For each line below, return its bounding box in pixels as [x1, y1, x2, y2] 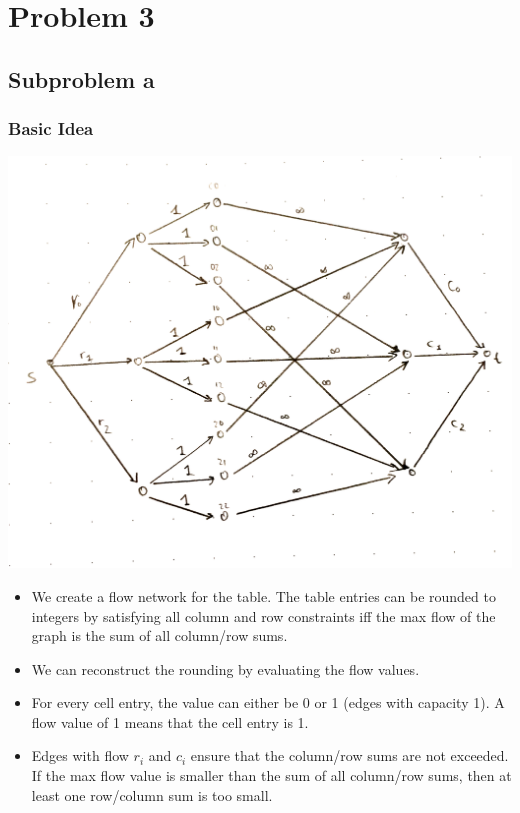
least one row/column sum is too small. [31, 784, 273, 805]
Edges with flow [31, 745, 129, 766]
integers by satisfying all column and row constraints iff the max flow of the [31, 605, 496, 626]
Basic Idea [8, 116, 94, 141]
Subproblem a [8, 63, 155, 94]
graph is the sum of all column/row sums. [31, 625, 288, 646]
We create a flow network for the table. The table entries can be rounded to [31, 585, 496, 606]
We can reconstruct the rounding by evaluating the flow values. [31, 658, 420, 679]
